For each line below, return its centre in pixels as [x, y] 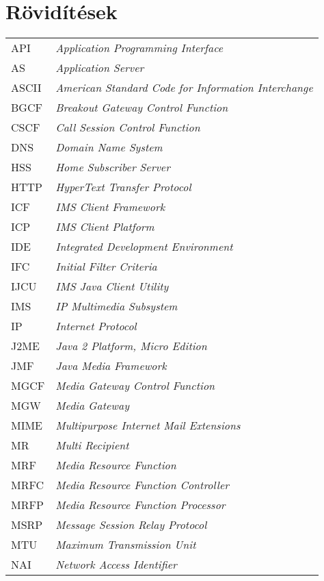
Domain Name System [109, 147]
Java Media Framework [111, 366]
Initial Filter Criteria [106, 267]
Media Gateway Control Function [135, 386]
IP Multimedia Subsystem [117, 306]
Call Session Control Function [128, 127]
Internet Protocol [96, 326]
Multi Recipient [92, 445]
